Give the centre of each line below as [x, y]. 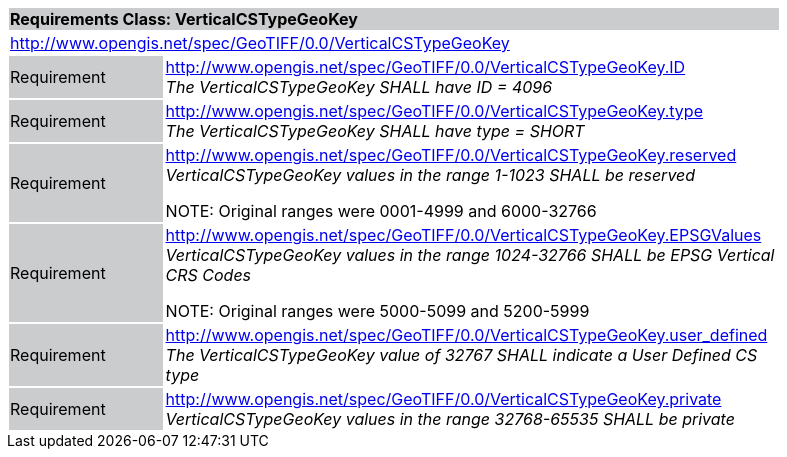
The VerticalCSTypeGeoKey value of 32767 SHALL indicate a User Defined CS [461, 355]
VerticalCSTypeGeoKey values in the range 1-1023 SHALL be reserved [430, 175]
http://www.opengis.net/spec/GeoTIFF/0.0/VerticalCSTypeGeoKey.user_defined [466, 335]
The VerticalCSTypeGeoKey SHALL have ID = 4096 [359, 87]
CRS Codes [208, 275]
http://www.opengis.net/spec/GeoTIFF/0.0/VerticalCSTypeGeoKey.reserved [451, 155]
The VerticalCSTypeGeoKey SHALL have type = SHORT [375, 131]
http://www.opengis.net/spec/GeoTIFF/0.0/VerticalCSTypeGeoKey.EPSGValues [463, 235]
